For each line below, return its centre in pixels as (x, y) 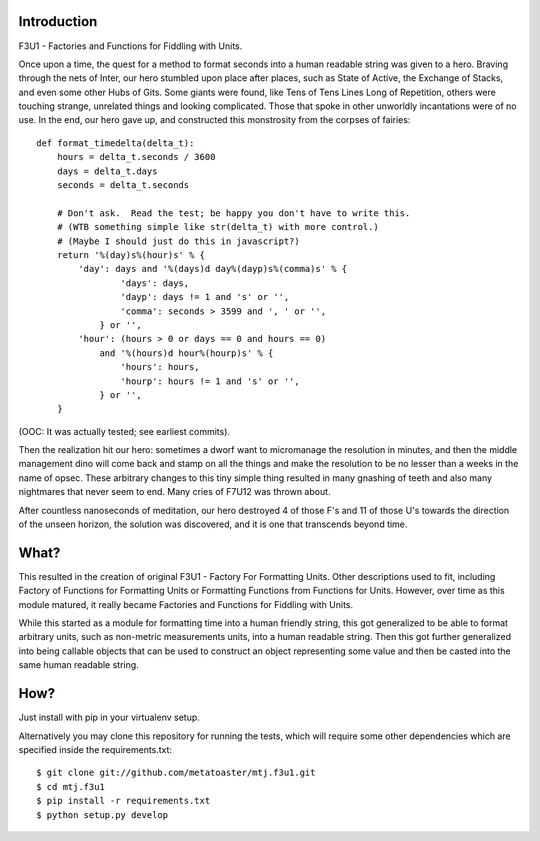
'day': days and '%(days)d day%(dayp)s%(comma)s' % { (213, 269)
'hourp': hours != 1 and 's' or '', (210, 381)
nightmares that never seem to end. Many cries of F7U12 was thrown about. (174, 492)
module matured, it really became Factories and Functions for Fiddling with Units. (186, 604)
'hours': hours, (160, 367)
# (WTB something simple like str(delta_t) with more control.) (217, 227)
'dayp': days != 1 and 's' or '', (205, 297)
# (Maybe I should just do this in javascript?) (178, 241)
